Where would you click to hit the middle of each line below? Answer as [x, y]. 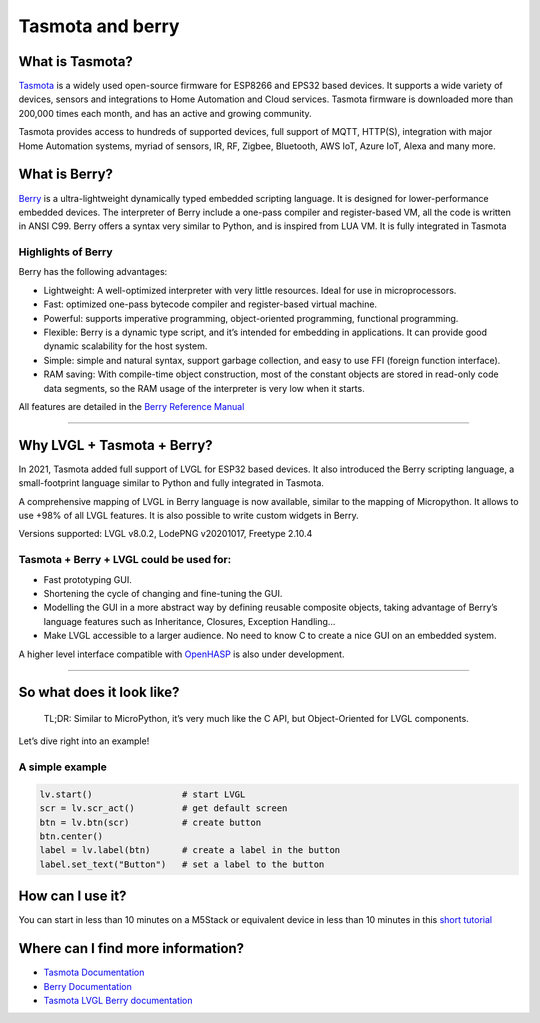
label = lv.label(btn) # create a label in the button [190, 850]
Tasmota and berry [99, 26]
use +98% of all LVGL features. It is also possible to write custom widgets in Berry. [188, 516]
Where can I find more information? [131, 948]
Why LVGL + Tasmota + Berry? [116, 445]
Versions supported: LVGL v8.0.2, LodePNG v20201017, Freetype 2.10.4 [165, 534]
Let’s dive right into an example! [84, 741]
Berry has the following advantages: [93, 272]
